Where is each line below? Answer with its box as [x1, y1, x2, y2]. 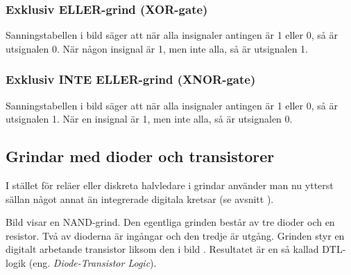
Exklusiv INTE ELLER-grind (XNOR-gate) [6, 71, 256, 88]
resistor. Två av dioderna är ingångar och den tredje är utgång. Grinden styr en [6, 228, 345, 242]
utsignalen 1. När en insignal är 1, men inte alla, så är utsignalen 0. [6, 112, 293, 126]
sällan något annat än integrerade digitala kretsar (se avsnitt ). [6, 191, 274, 206]
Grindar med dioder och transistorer [6, 145, 275, 167]
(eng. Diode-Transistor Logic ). [28, 255, 157, 269]
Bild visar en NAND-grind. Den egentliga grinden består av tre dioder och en [6, 215, 335, 229]
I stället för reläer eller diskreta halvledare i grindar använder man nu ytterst [6, 178, 334, 193]
